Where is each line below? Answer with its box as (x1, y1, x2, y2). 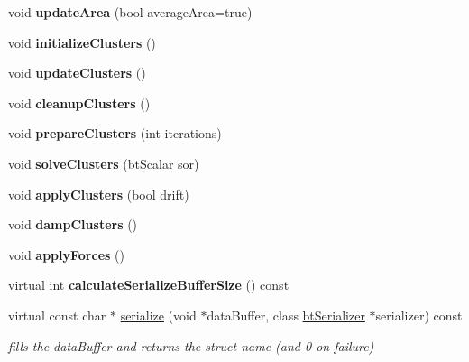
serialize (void (120, 305, 197, 324)
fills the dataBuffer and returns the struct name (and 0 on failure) (8, 336, 374, 355)
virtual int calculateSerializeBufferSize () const (8, 275, 290, 294)
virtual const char (8, 305, 106, 324)
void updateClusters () (8, 63, 146, 82)
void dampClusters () (8, 215, 138, 234)
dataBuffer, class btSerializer (207, 305, 365, 324)
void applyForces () (8, 245, 124, 264)
